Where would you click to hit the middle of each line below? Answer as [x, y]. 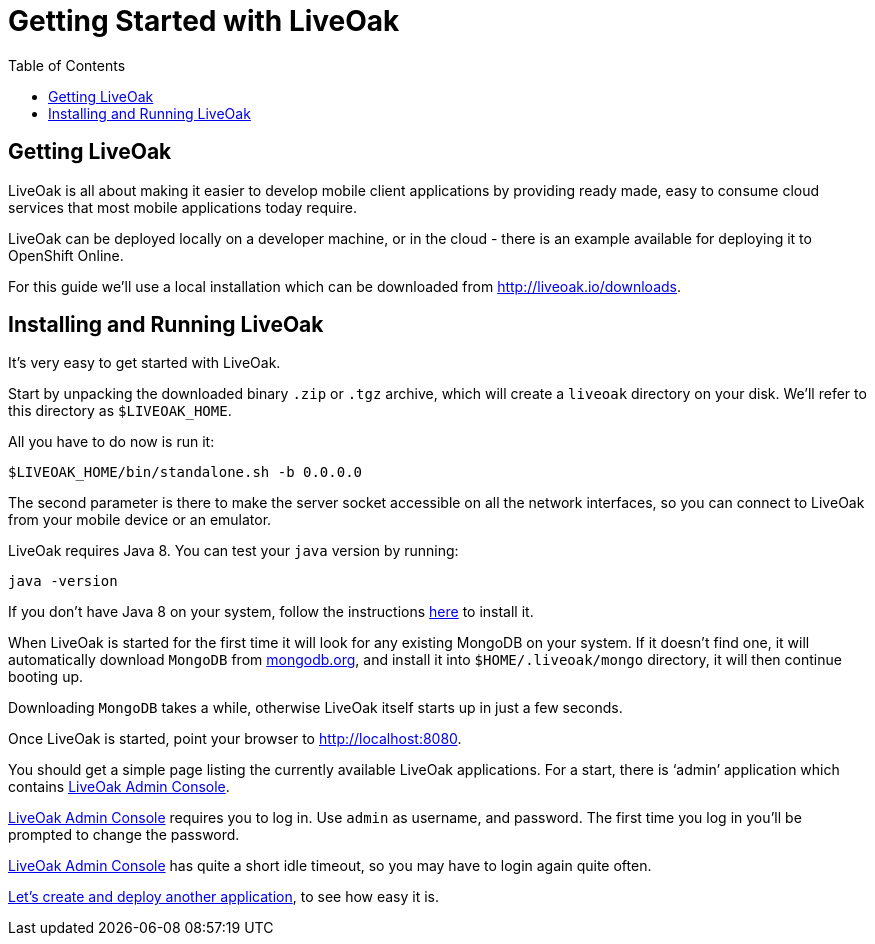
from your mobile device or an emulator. [140, 520]
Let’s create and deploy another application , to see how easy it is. [224, 897]
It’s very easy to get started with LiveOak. [144, 363]
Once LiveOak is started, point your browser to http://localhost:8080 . [235, 739]
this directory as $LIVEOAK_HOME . [120, 411]
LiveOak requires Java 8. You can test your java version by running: [233, 551]
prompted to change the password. [124, 835]
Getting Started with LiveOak [204, 21]
